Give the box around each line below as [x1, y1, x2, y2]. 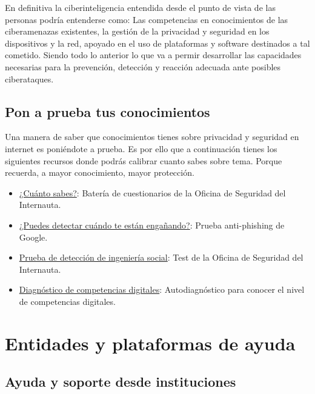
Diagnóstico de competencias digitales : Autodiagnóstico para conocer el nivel [19, 283, 305, 296]
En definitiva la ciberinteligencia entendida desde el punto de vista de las [5, 1, 276, 13]
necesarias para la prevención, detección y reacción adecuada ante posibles [5, 60, 281, 73]
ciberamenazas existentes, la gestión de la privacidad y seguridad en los [5, 25, 270, 38]
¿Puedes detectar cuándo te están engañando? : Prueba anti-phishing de [19, 218, 285, 231]
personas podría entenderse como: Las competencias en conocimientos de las [5, 13, 288, 25]
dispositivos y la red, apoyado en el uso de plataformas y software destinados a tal [5, 36, 310, 49]
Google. [19, 230, 48, 243]
